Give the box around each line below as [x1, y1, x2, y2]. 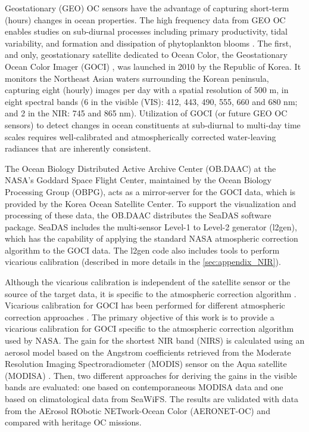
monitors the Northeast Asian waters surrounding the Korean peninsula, [5, 72, 269, 84]
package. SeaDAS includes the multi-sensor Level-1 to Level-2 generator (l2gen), [5, 220, 297, 233]
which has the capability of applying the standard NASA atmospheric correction [5, 232, 298, 245]
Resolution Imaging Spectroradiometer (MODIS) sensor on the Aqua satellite [5, 357, 287, 370]
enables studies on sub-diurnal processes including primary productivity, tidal [5, 25, 288, 38]
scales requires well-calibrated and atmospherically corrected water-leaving [5, 130, 276, 143]
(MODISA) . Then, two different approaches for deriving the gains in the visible [5, 369, 297, 381]
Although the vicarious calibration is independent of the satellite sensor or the [5, 276, 291, 288]
